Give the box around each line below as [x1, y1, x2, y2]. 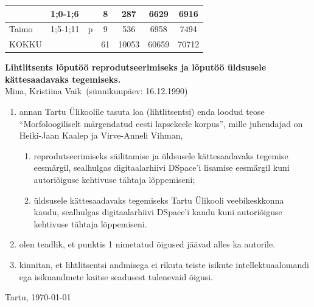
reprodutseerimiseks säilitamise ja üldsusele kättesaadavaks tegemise [33, 149, 288, 162]
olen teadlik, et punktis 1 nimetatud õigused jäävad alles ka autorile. [19, 238, 276, 250]
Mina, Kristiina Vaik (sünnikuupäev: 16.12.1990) [5, 85, 188, 97]
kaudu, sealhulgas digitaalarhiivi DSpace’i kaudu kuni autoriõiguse [33, 205, 282, 218]
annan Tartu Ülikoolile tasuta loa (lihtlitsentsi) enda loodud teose [19, 105, 265, 118]
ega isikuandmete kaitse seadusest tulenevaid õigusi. [19, 270, 213, 283]
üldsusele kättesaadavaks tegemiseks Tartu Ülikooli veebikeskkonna [33, 193, 284, 206]
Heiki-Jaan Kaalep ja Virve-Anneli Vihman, [19, 129, 183, 142]
